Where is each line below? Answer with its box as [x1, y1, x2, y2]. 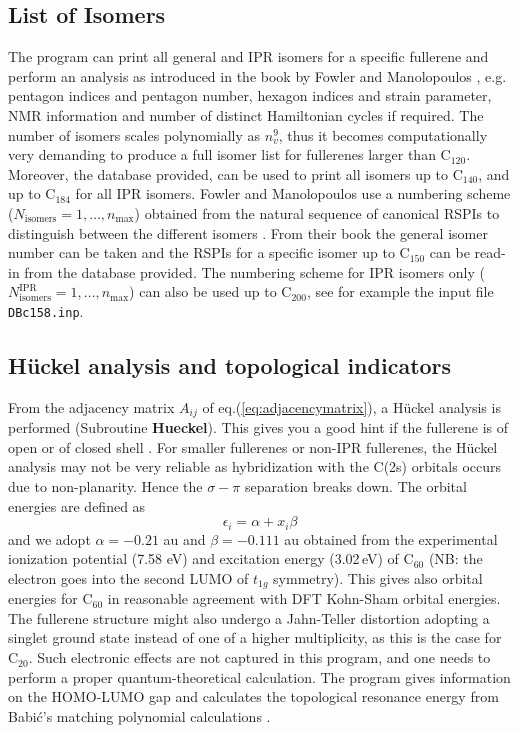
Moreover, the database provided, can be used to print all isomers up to [8, 163, 448, 184]
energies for [8, 588, 78, 609]
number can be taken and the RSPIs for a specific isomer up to [8, 242, 395, 263]
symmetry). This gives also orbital [273, 567, 483, 588]
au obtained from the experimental [284, 528, 498, 549]
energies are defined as [8, 495, 146, 516]
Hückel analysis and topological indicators [8, 349, 452, 380]
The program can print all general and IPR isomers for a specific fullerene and [8, 46, 489, 67]
